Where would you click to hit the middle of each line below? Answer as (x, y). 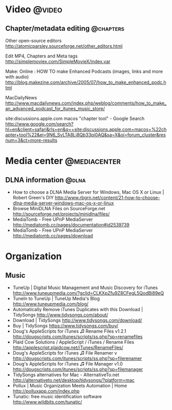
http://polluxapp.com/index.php (46, 391)
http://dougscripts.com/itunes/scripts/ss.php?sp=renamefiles (78, 336)
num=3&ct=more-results (31, 140)
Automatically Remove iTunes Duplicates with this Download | (78, 309)
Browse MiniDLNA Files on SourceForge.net (59, 208)
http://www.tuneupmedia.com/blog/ (50, 304)
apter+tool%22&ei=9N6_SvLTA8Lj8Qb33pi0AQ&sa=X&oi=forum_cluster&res (86, 135)
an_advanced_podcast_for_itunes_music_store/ (55, 108)
